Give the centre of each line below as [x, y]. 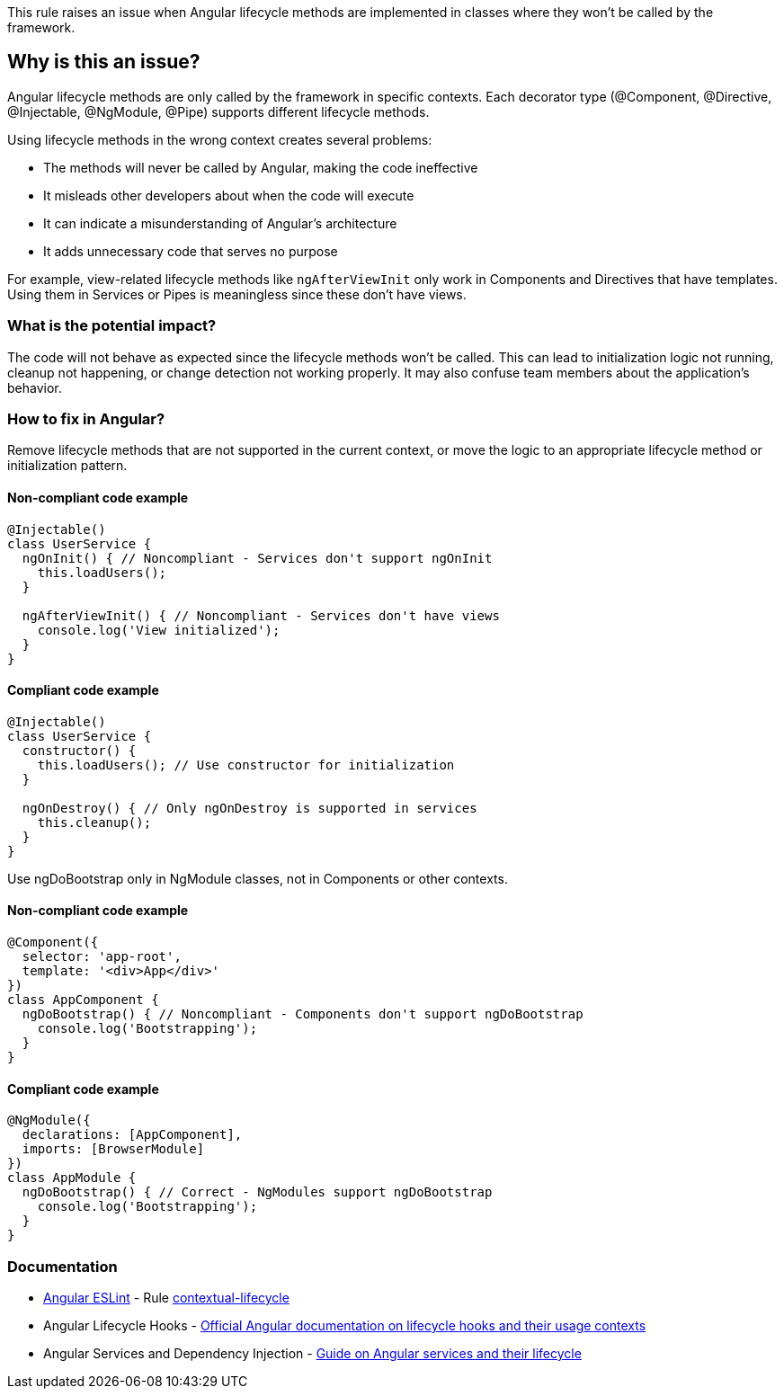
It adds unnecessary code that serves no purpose [191, 251]
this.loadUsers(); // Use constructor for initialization [246, 765]
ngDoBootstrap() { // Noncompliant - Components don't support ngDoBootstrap [303, 1014]
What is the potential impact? [112, 326]
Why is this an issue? [104, 62]
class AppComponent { [83, 1000]
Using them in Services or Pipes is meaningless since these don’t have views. [237, 294]
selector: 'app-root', [102, 956]
